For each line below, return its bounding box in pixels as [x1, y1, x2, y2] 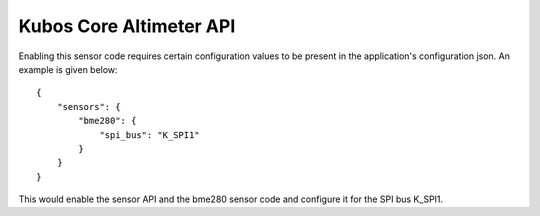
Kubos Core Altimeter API [18, 15, 236, 37]
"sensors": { [56, 101, 121, 112]
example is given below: [18, 63, 119, 75]
